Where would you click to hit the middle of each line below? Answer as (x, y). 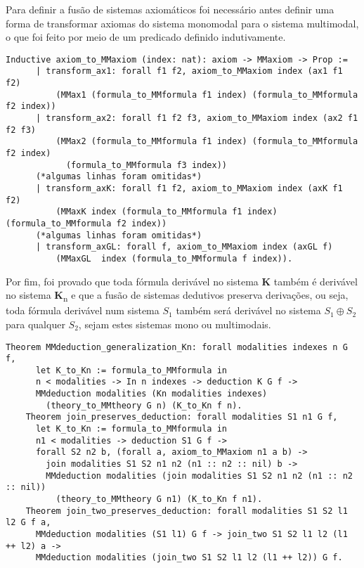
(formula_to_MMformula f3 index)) (146, 165)
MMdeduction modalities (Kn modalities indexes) (151, 394)
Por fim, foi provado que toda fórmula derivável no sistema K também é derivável (182, 281)
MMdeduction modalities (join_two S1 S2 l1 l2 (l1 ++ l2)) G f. (189, 558)
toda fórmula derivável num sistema (83, 310)
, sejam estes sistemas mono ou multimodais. (175, 324)
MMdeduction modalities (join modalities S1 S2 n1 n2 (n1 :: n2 (199, 476)
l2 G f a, (28, 523)
